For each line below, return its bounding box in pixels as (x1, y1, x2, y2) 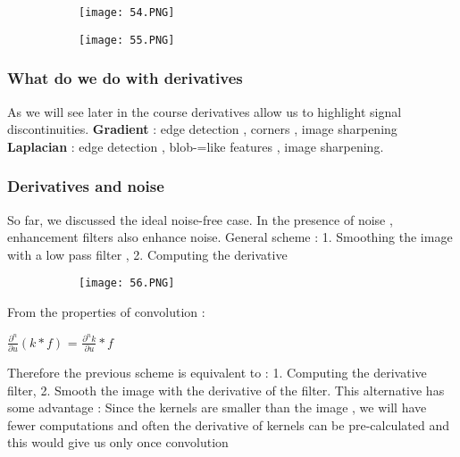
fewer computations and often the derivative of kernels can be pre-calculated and (7, 415, 449, 434)
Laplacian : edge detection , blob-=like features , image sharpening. (7, 137, 384, 155)
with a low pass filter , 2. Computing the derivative (7, 245, 288, 263)
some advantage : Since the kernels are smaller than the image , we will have (7, 398, 427, 417)
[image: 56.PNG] (79, 277, 175, 290)
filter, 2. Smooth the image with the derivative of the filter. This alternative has (7, 380, 445, 399)
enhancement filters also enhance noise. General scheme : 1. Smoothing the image (7, 228, 453, 246)
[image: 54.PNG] (79, 6, 175, 19)
